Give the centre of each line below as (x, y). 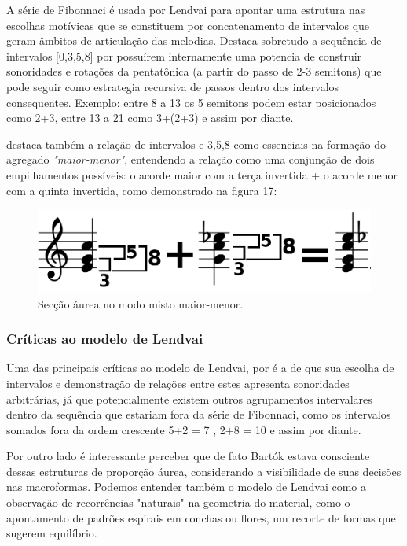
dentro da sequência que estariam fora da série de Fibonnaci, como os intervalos (199, 414)
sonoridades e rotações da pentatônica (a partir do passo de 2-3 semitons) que (194, 71)
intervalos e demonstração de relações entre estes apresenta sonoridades (178, 383)
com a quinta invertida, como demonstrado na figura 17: (142, 190)
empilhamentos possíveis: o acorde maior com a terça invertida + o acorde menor (202, 174)
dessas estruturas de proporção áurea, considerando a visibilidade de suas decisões (204, 471)
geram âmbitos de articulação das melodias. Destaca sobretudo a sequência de (194, 41)
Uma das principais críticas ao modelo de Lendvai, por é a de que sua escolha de (200, 368)
